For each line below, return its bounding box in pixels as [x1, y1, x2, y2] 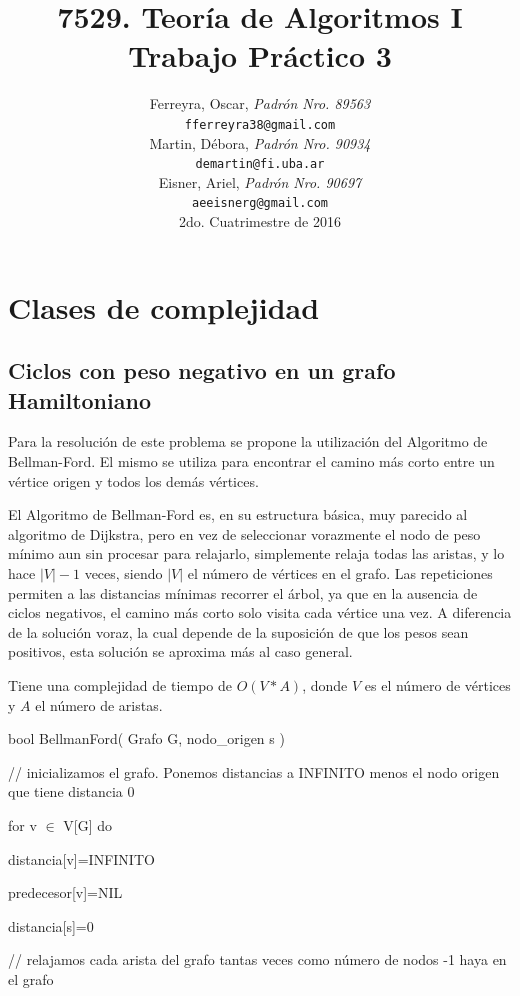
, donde [302, 674, 348, 695]
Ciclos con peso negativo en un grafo [8, 355, 396, 386]
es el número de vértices [364, 674, 511, 695]
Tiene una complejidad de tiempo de [8, 674, 232, 695]
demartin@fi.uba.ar [195, 157, 325, 172]
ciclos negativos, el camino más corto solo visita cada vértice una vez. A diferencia [8, 602, 512, 623]
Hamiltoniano [8, 384, 151, 415]
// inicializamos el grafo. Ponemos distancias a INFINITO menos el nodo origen [8, 761, 500, 782]
